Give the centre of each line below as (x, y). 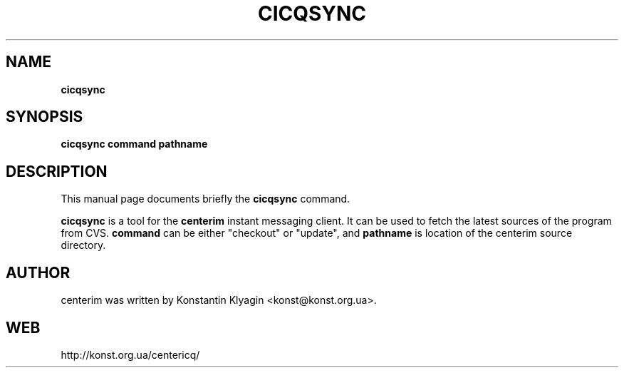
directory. (83, 245)
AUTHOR (38, 272)
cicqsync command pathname (134, 144)
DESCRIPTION (57, 171)
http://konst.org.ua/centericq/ (130, 354)
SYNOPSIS (45, 117)
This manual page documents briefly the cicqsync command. (206, 199)
